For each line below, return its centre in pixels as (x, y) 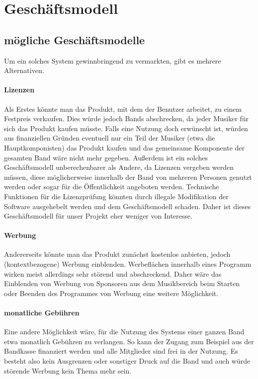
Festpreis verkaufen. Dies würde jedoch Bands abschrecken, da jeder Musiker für (127, 118)
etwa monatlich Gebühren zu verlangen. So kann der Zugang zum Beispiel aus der (129, 341)
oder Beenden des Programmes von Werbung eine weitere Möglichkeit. (111, 293)
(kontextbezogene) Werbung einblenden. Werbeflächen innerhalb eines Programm (128, 264)
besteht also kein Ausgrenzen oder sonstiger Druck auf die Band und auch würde (127, 361)
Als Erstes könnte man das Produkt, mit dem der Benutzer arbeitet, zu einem (123, 109)
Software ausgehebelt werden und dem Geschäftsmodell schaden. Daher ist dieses (128, 206)
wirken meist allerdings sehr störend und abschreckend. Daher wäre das (113, 273)
